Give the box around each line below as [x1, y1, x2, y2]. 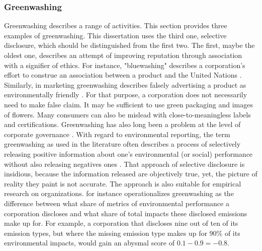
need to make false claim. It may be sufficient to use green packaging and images [4, 99, 253, 109]
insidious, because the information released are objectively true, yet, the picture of [4, 168, 257, 179]
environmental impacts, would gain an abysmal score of [4, 237, 175, 248]
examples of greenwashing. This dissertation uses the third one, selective [4, 30, 227, 40]
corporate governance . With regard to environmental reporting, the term [4, 129, 230, 139]
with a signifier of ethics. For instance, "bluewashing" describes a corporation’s [4, 59, 245, 70]
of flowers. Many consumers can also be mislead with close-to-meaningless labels [4, 109, 251, 119]
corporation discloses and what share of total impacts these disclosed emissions [4, 208, 247, 218]
